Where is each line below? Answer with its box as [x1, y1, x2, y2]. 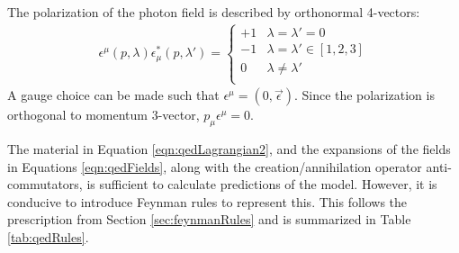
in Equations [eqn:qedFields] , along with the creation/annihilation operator [7, 157, 422, 176]
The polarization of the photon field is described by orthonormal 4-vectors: [7, 3, 420, 21]
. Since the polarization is [293, 86, 435, 104]
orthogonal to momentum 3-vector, [7, 105, 200, 124]
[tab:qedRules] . [7, 228, 89, 247]
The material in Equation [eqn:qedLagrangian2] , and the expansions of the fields [7, 140, 451, 158]
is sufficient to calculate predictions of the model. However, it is [86, 175, 437, 194]
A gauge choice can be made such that [7, 86, 220, 104]
